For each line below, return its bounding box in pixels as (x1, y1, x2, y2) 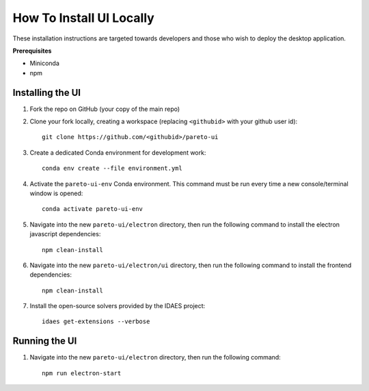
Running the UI (12, 336, 77, 347)
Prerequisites (12, 47, 52, 55)
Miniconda (29, 59, 59, 68)
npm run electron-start (42, 369, 122, 377)
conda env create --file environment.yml (42, 164, 182, 173)
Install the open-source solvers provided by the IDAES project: (29, 302, 206, 310)
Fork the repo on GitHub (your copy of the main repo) (29, 105, 180, 113)
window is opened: (29, 189, 83, 197)
